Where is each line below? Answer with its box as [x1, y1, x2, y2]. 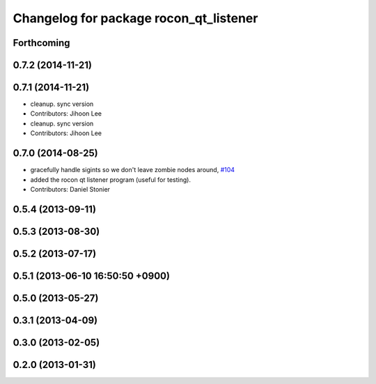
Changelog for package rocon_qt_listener [13, 10, 258, 26]
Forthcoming [13, 37, 70, 49]
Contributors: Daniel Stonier [30, 185, 111, 193]
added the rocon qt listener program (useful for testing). [30, 175, 191, 184]
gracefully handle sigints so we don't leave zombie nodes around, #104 [30, 166, 235, 174]
